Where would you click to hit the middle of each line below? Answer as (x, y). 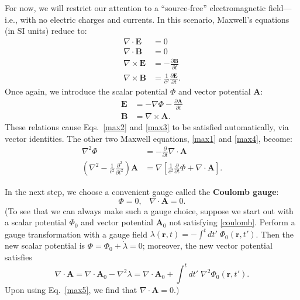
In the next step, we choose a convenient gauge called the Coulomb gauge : (142, 192)
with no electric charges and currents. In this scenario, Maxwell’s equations (155, 19)
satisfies (18, 257)
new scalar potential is (45, 245)
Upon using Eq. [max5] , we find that (71, 290)
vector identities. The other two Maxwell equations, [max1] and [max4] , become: (149, 138)
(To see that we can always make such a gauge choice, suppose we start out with (149, 210)
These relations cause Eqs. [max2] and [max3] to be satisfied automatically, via (147, 127)
